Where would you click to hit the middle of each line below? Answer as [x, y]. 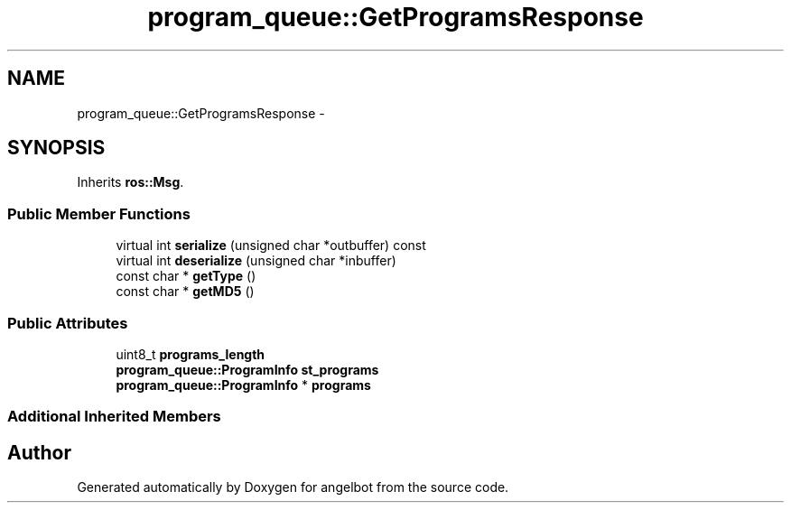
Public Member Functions [99, 213]
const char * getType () [186, 276]
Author [39, 452]
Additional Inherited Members [114, 417]
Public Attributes [68, 323]
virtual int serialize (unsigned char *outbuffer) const [271, 246]
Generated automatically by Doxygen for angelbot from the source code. [293, 487]
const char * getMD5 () [185, 292]
